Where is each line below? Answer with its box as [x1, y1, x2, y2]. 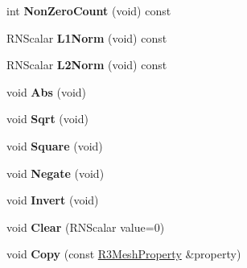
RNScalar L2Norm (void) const [6, 56, 167, 73]
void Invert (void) [6, 192, 99, 208]
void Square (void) [6, 137, 103, 154]
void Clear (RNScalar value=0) [6, 218, 165, 235]
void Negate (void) [6, 164, 105, 181]
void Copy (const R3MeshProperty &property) [6, 245, 241, 262]
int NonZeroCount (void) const [6, 2, 171, 19]
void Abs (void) [6, 83, 87, 100]
